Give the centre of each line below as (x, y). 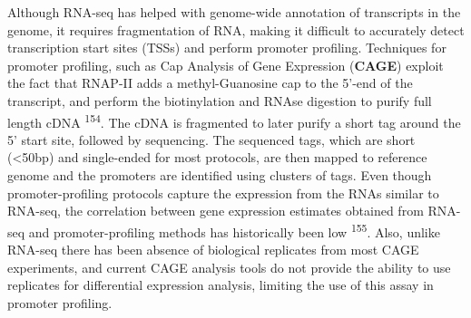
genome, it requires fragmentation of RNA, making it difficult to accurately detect (236, 29)
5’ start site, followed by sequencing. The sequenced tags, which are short (211, 139)
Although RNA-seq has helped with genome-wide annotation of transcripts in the (234, 12)
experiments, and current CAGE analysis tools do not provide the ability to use (229, 267)
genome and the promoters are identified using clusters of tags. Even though (220, 175)
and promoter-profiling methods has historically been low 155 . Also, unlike (234, 230)
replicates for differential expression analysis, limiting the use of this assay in (221, 285)
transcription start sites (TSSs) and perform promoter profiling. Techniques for (227, 48)
